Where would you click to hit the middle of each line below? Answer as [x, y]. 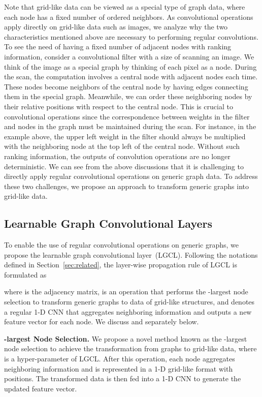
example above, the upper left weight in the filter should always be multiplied [125, 136]
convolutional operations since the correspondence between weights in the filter [127, 116]
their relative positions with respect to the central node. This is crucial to [119, 106]
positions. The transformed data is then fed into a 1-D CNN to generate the [123, 378]
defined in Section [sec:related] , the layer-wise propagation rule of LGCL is [121, 265]
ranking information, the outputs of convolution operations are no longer [117, 156]
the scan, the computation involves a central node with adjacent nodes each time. [131, 77]
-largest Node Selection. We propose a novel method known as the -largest [126, 338]
